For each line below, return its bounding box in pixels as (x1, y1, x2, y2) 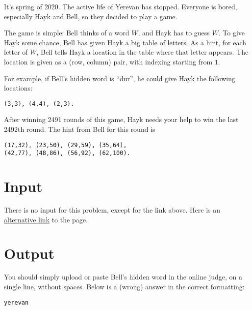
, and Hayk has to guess (138, 28, 210, 38)
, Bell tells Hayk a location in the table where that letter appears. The (36, 47, 249, 57)
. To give (218, 28, 245, 38)
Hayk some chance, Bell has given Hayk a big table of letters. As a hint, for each (4, 37, 247, 47)
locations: (4, 83, 33, 93)
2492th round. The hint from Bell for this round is (4, 124, 155, 134)
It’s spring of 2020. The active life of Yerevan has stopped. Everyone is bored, (4, 1, 237, 11)
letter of (4, 47, 28, 57)
